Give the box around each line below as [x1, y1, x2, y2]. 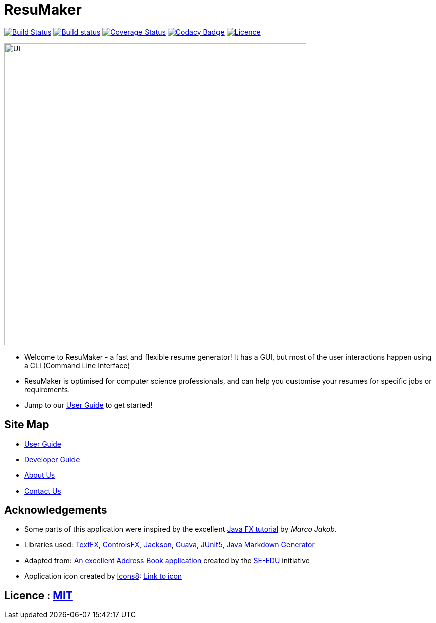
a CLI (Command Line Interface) [24, 361, 130, 370]
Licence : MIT [4, 589, 73, 602]
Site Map [4, 418, 49, 431]
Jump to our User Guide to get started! [24, 400, 153, 409]
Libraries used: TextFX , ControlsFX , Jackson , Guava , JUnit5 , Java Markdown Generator [24, 540, 315, 549]
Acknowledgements [4, 504, 107, 517]
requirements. [24, 385, 70, 394]
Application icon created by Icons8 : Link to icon [24, 572, 182, 581]
